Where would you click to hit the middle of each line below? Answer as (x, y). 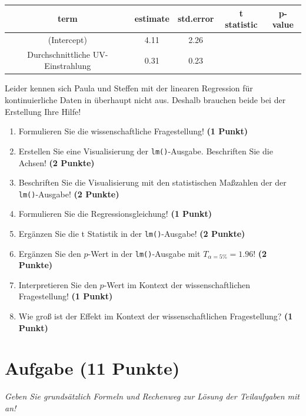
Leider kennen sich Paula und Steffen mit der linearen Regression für (129, 88)
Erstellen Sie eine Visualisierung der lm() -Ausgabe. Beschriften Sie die (146, 151)
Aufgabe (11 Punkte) (92, 368)
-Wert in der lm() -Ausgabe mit (144, 253)
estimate (152, 19)
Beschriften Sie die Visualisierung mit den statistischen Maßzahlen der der (152, 182)
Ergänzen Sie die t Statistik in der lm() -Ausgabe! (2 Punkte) (132, 233)
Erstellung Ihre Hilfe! (43, 111)
